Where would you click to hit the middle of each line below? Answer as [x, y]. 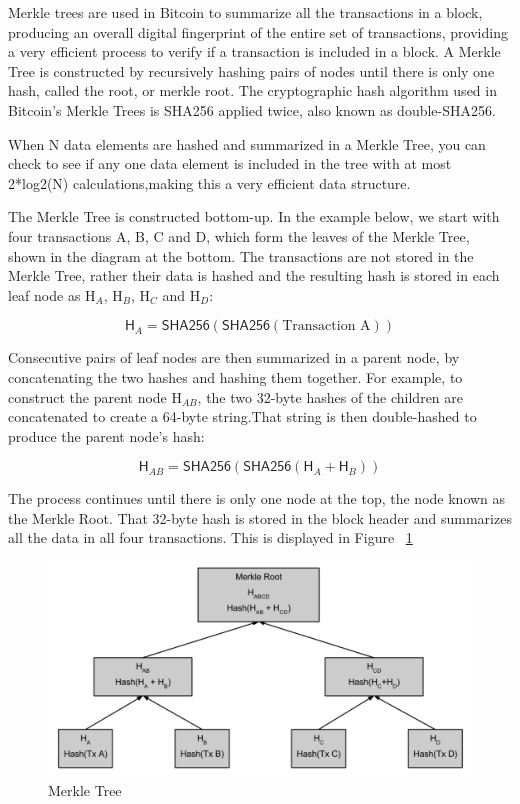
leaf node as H [52, 294]
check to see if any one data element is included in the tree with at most [230, 163]
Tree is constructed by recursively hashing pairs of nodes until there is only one [251, 70]
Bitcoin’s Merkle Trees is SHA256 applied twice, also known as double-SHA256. [252, 109]
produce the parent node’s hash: [106, 435]
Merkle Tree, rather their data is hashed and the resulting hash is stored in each [254, 275]
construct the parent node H [95, 396]
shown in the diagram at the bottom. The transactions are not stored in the [241, 255]
